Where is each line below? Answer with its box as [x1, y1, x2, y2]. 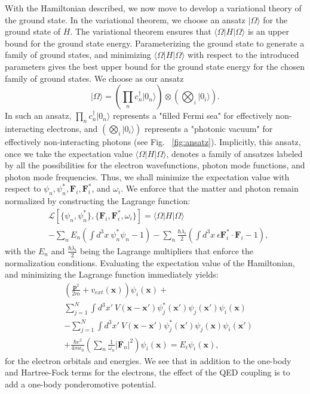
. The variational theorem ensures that [70, 25, 211, 38]
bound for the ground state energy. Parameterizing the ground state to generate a [5, 36, 305, 49]
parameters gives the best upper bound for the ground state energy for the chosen [5, 60, 305, 72]
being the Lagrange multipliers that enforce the [79, 244, 254, 257]
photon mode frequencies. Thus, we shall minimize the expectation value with [5, 170, 290, 183]
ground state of [5, 25, 61, 38]
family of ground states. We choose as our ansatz [5, 72, 184, 84]
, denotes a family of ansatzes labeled [166, 147, 303, 159]
